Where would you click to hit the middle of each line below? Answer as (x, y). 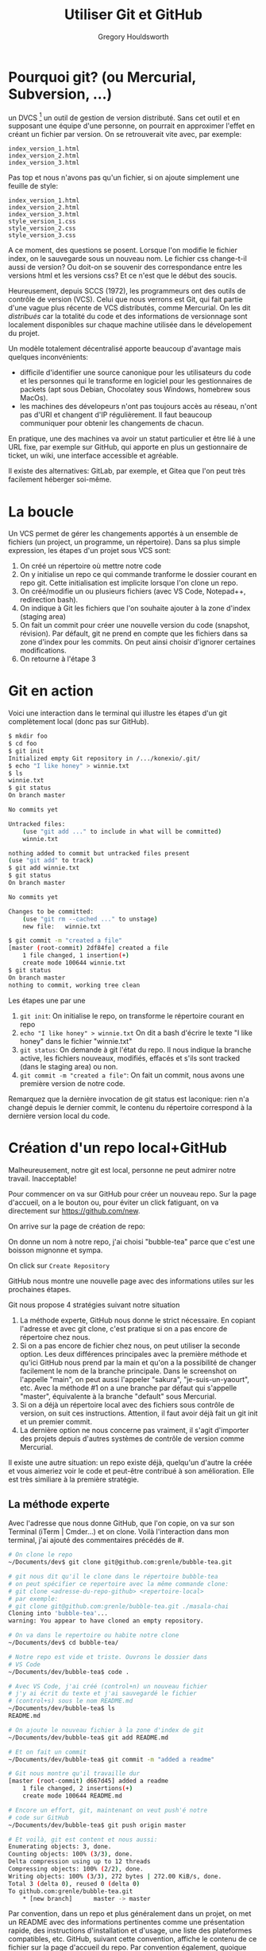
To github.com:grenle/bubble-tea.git (71, 1891)
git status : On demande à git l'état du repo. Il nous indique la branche (135, 1049)
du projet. (24, 333)
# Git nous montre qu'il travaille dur (74, 1774)
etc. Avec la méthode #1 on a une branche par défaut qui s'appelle (128, 1388)
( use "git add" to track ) (51, 861)
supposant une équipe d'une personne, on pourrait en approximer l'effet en (132, 126)
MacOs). (34, 398)
